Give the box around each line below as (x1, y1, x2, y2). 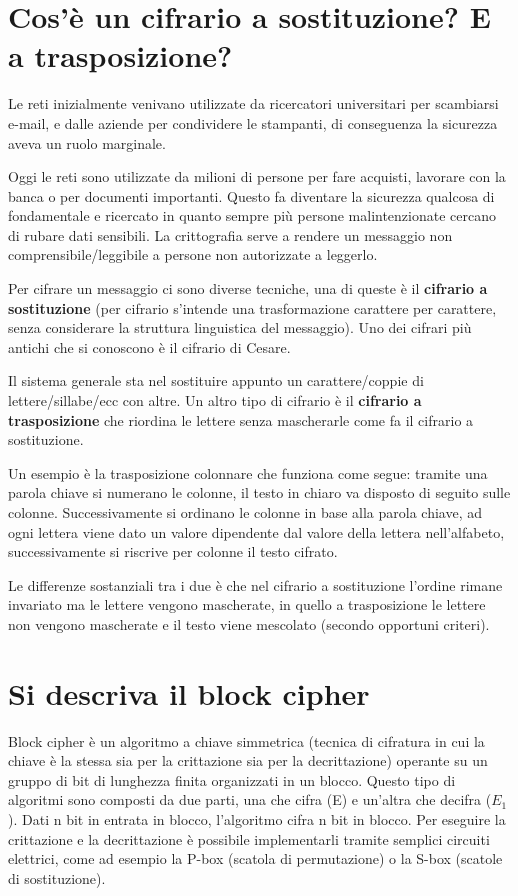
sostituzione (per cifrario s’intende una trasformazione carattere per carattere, (8, 297, 497, 318)
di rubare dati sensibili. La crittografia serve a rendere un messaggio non (8, 224, 453, 245)
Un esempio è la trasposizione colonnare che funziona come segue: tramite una (8, 462, 488, 483)
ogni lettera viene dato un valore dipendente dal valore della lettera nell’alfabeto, (8, 521, 505, 542)
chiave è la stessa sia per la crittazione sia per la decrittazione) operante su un (8, 750, 488, 771)
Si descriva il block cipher (8, 672, 370, 713)
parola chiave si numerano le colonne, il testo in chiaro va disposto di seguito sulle (8, 482, 511, 503)
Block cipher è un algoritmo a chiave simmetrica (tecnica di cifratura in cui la (8, 730, 485, 751)
